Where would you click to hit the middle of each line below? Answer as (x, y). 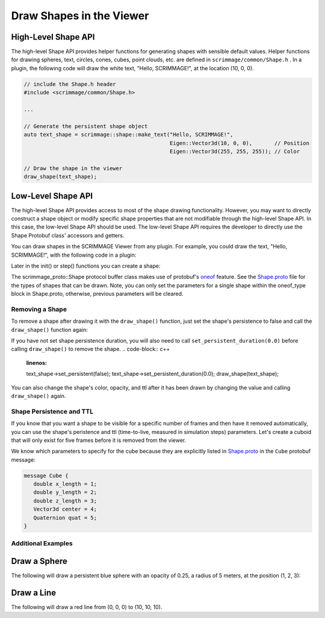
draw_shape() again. (39, 396)
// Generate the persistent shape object (86, 126)
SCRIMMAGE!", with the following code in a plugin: (74, 255)
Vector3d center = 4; (65, 509)
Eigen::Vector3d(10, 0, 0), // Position (240, 143)
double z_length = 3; (65, 501)
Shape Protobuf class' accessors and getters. (68, 235)
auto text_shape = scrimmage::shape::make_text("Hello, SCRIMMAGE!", (128, 135)
